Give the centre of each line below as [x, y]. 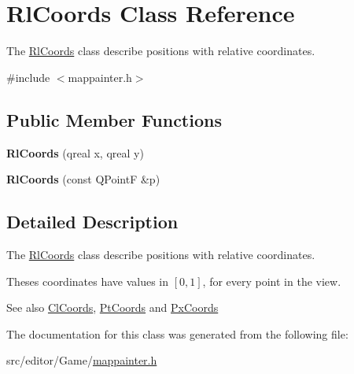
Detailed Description [92, 222]
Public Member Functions [114, 119]
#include [28, 77]
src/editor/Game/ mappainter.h [82, 360]
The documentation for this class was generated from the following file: [177, 333]
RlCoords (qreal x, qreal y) [75, 152]
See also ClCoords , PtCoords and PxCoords [112, 307]
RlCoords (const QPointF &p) [83, 179]
